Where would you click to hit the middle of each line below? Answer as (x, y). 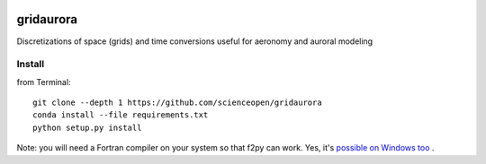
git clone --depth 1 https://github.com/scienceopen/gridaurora (178, 103)
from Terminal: (44, 82)
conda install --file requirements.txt (121, 115)
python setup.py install (87, 127)
